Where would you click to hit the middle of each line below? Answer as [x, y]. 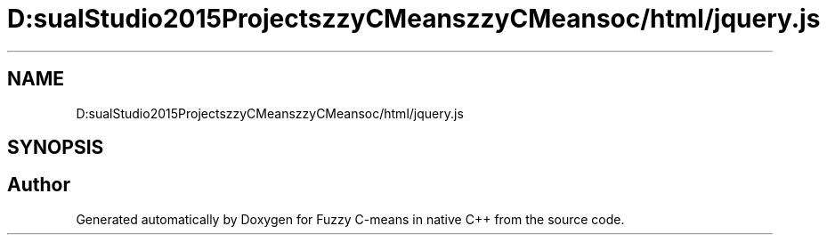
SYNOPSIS [56, 148]
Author [39, 185]
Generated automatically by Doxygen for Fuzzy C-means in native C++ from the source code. [350, 219]
